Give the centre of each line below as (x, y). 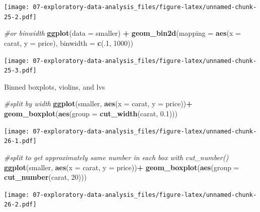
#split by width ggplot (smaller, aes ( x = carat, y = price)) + (98, 103)
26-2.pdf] (20, 205)
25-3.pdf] (20, 71)
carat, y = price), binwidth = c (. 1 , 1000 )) (69, 43)
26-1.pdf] (20, 141)
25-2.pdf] (20, 17)
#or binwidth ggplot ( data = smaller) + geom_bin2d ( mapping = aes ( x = (123, 33)
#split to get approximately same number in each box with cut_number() (116, 157)
